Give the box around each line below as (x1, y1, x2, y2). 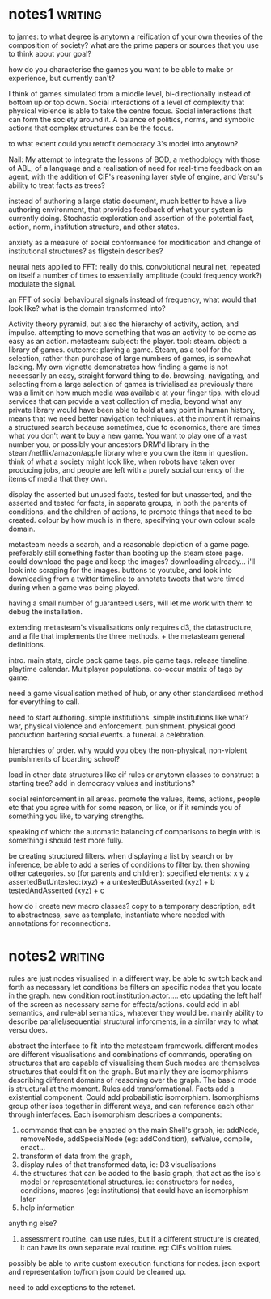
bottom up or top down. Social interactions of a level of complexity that (8, 97, 245, 107)
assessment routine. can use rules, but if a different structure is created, (19, 1233, 261, 1243)
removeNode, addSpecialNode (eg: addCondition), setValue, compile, (19, 1134, 252, 1144)
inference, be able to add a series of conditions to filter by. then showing (8, 860, 251, 869)
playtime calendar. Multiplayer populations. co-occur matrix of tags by (8, 664, 243, 673)
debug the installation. (8, 606, 83, 616)
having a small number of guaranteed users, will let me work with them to (8, 598, 253, 608)
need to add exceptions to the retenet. (8, 1282, 136, 1292)
